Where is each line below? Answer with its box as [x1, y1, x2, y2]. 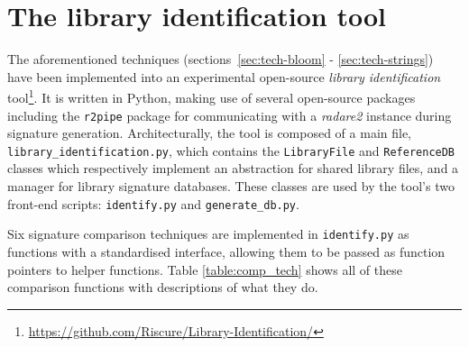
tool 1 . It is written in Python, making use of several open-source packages [7, 86, 416, 106]
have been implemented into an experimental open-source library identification [7, 67, 441, 86]
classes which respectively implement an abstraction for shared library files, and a [7, 159, 459, 178]
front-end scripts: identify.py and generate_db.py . [7, 194, 299, 213]
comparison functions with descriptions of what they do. [7, 278, 318, 297]
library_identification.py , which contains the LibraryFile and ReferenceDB [7, 141, 455, 160]
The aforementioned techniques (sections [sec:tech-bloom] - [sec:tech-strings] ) [7, 50, 434, 68]
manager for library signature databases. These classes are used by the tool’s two [7, 177, 455, 196]
